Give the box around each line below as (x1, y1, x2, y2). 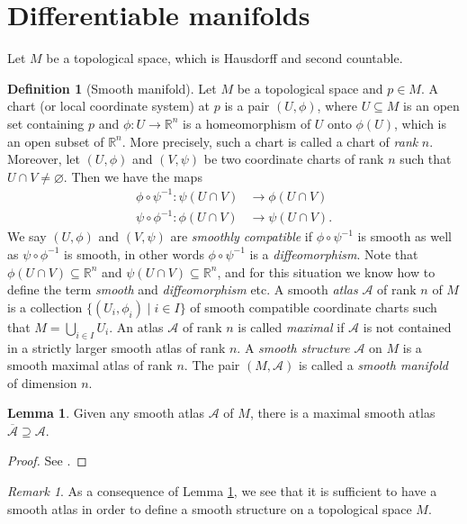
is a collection (7, 297, 83, 316)
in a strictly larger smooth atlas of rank (7, 338, 226, 357)
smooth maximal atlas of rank (7, 356, 173, 375)
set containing (7, 113, 85, 132)
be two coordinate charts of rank (203, 149, 384, 168)
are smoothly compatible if (170, 227, 313, 246)
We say (7, 227, 47, 246)
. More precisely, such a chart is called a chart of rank (121, 131, 418, 150)
